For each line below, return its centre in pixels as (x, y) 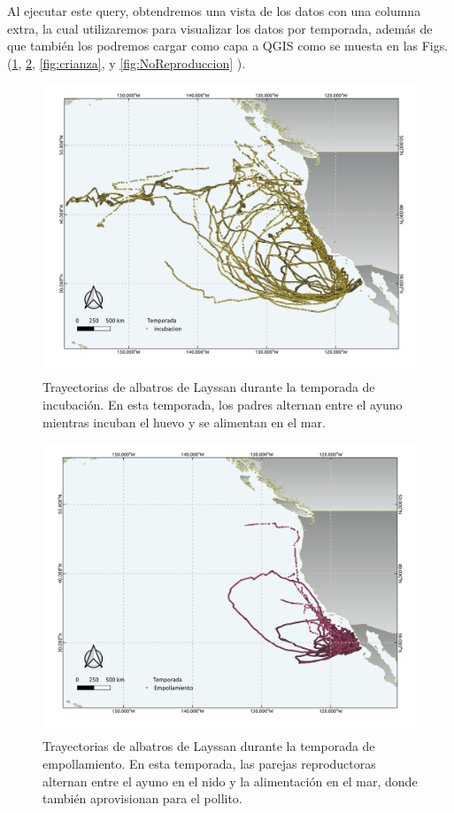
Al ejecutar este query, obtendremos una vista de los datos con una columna (214, 11)
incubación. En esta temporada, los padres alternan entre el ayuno (223, 405)
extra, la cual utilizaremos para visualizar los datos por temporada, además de (220, 28)
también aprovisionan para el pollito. (142, 798)
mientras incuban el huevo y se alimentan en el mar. (184, 422)
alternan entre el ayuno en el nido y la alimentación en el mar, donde (230, 781)
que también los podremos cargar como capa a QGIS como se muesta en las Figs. (228, 46)
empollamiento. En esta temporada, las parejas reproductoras (209, 763)
